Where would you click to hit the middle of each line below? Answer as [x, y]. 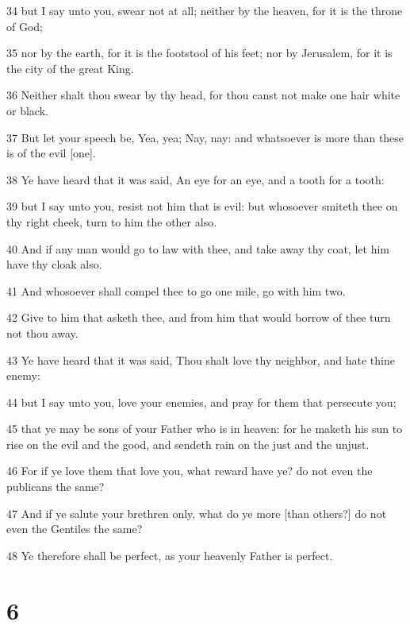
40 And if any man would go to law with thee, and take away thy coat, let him [198, 248]
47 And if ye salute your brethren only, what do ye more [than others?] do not [197, 513]
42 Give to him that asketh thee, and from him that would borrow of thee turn [199, 317]
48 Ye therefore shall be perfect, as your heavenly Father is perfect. [170, 555]
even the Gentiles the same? [75, 529]
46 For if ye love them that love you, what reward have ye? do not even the [190, 471]
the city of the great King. [70, 68]
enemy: [23, 375]
